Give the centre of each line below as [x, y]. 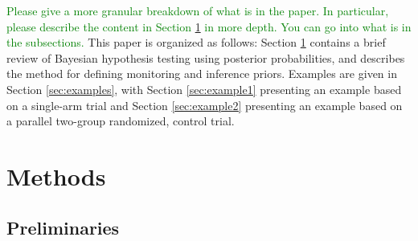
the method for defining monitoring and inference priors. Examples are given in [202, 74]
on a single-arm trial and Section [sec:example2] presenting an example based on [205, 105]
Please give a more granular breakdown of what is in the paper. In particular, [198, 10]
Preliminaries [63, 227]
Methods [56, 176]
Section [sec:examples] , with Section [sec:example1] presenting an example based [204, 89]
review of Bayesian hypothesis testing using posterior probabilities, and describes [206, 57]
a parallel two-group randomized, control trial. [121, 121]
